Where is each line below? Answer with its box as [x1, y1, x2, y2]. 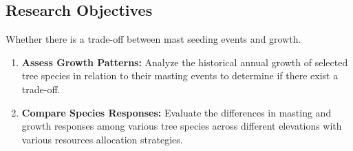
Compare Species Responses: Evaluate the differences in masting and [21, 105, 332, 119]
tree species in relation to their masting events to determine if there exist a [21, 68, 339, 83]
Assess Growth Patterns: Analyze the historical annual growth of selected [21, 54, 348, 69]
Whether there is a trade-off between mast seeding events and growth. [6, 32, 301, 46]
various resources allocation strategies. [21, 132, 183, 146]
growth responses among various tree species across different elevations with [21, 119, 342, 133]
